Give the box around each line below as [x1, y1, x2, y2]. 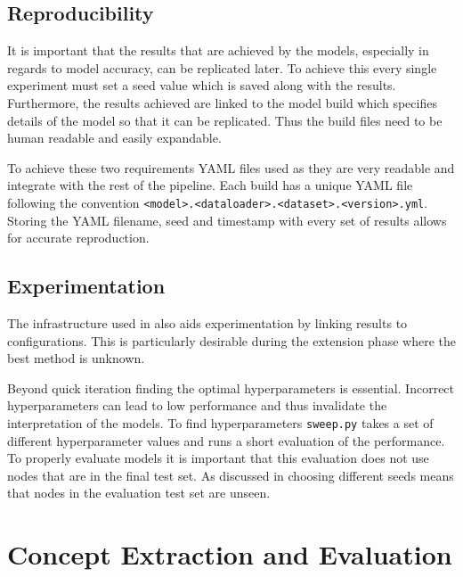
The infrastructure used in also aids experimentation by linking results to [7, 314, 408, 332]
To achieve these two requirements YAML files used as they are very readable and [7, 158, 455, 177]
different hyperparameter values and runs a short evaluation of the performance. [7, 431, 445, 449]
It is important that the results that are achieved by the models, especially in [7, 41, 429, 60]
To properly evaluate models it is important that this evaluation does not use [7, 449, 429, 467]
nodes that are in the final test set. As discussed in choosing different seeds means [7, 466, 454, 484]
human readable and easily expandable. [7, 128, 222, 147]
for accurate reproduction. [7, 228, 150, 247]
